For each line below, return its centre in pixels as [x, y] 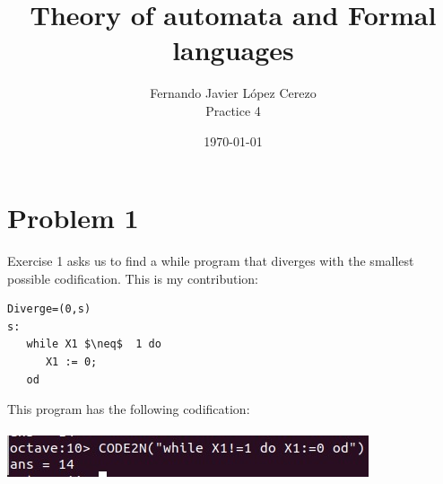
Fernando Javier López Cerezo [233, 93]
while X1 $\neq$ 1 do [94, 344]
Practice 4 [233, 110]
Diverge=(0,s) [49, 309]
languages [233, 50]
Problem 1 [73, 218]
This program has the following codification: [129, 409]
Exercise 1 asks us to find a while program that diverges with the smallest [211, 261]
